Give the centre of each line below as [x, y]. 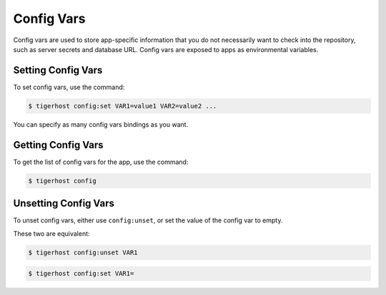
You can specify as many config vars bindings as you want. [101, 124]
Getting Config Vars [58, 145]
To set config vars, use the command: [69, 87]
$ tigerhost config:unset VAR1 [83, 252]
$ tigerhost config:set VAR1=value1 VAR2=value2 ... [123, 106]
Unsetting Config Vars [64, 203]
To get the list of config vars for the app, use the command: [101, 162]
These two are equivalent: [51, 233]
